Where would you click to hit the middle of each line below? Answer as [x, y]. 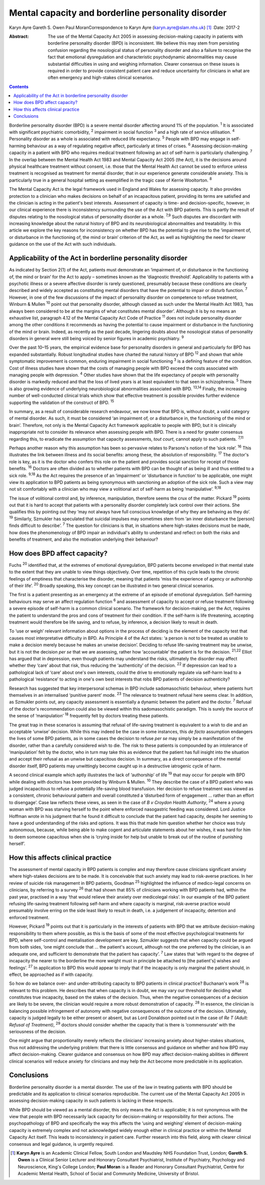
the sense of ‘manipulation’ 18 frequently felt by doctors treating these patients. [89, 715]
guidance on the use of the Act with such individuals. [63, 244]
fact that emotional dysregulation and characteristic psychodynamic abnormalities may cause [143, 57]
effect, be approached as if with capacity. [51, 974]
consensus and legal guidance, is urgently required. [61, 1144]
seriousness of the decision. [38, 1032]
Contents [19, 86]
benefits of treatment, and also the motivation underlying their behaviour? [84, 539]
